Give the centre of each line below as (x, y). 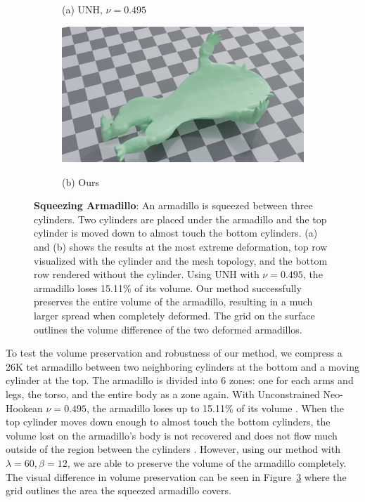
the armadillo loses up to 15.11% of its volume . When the (218, 408)
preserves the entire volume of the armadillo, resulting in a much (173, 302)
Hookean (24, 408)
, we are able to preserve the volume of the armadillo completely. (207, 462)
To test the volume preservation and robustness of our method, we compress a (174, 353)
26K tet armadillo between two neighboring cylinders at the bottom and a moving (183, 366)
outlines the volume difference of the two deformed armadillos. (168, 329)
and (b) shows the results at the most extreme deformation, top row (181, 247)
